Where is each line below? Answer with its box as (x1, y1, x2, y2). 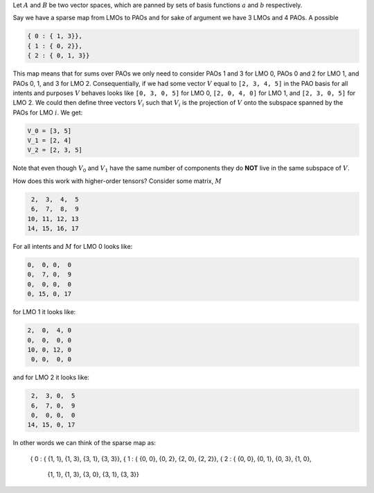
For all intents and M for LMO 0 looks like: (12, 242, 133, 250)
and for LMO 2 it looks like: (12, 373, 90, 381)
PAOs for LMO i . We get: (12, 108, 83, 116)
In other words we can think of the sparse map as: (12, 439, 156, 447)
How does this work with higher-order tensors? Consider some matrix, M (12, 177, 222, 185)
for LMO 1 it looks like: (12, 308, 76, 316)
